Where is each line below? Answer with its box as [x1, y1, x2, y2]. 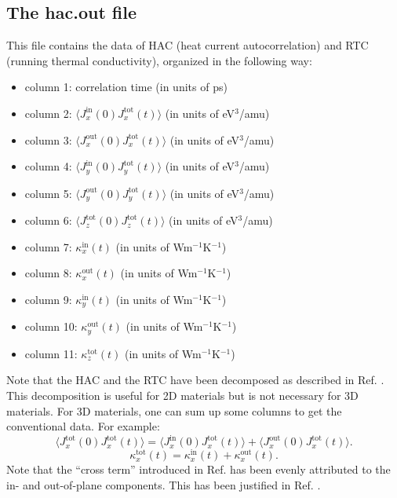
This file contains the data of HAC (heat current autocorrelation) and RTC [6, 37, 369, 53]
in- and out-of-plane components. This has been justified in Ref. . [6, 476, 321, 493]
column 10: [24, 318, 78, 335]
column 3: [24, 131, 72, 148]
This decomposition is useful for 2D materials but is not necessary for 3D [6, 386, 359, 403]
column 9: [24, 291, 72, 307]
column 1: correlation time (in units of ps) [24, 79, 228, 95]
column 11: [24, 345, 78, 361]
